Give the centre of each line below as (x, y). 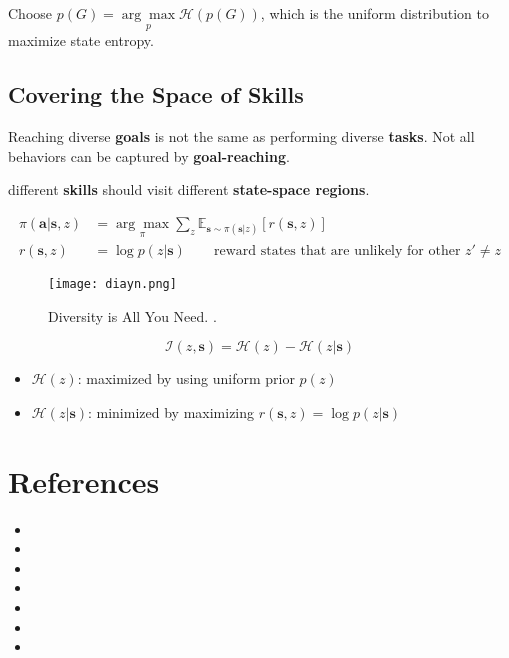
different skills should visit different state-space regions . (189, 189)
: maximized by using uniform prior (186, 378)
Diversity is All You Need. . (132, 315)
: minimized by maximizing (171, 411)
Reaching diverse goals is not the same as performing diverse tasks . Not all (241, 136)
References (84, 480)
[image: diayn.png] (112, 284)
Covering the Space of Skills (156, 94)
